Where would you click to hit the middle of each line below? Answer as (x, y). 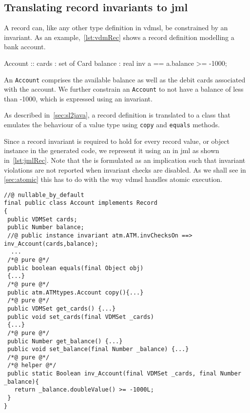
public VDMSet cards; (42, 219)
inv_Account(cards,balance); (51, 244)
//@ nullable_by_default (44, 195)
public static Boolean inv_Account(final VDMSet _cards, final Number (124, 374)
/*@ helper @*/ (32, 365)
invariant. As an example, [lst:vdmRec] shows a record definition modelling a (119, 37)
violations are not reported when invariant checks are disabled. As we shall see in (125, 169)
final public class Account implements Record (81, 203)
